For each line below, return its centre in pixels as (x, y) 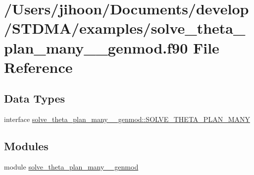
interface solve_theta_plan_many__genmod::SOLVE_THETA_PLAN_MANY (127, 119)
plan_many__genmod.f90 (96, 47)
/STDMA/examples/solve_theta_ (125, 28)
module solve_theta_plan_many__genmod (71, 166)
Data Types (34, 98)
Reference (38, 67)
